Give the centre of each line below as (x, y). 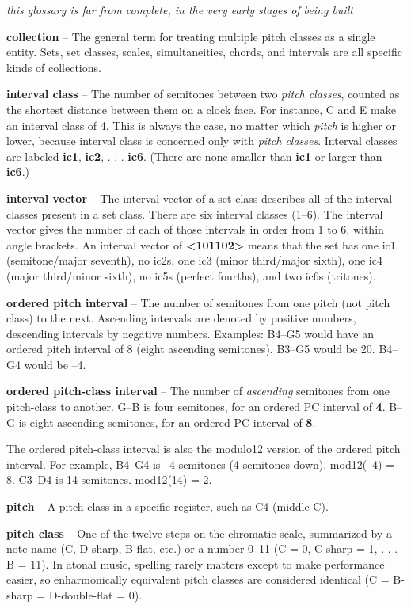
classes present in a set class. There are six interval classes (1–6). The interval (195, 213)
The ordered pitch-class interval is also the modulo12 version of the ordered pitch (204, 449)
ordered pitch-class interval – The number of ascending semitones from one (198, 391)
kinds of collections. (54, 67)
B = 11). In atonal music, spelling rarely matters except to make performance (196, 563)
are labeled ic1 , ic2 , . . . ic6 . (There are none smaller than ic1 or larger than (194, 156)
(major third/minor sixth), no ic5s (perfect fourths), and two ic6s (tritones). (191, 275)
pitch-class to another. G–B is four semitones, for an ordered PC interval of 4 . (196, 407)
